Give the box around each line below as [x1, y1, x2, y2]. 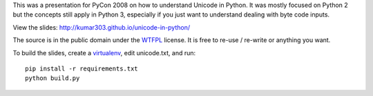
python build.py [25, 75, 80, 82]
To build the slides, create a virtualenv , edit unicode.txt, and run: [12, 48, 196, 57]
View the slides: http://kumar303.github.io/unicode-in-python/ [12, 23, 191, 31]
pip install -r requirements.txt [25, 64, 138, 73]
